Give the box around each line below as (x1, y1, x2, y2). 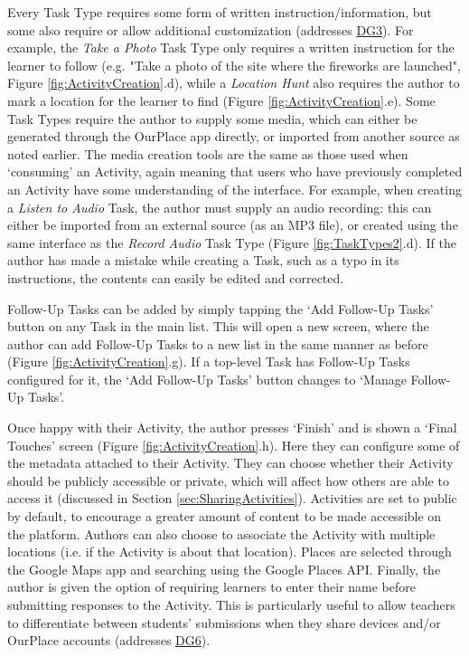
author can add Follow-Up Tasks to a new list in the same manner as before (7, 334, 428, 353)
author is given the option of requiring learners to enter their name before (7, 577, 416, 596)
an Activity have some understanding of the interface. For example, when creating (7, 179, 462, 198)
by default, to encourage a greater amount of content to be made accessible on (7, 507, 442, 526)
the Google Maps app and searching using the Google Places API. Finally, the (7, 559, 441, 578)
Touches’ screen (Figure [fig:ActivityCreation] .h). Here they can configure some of (7, 435, 460, 454)
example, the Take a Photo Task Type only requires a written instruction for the (7, 38, 455, 57)
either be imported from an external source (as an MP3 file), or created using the (7, 215, 458, 234)
